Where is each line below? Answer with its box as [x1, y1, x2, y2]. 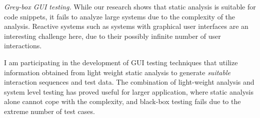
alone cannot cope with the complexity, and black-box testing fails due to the [4, 96, 241, 107]
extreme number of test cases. [4, 106, 95, 116]
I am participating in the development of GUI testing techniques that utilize [4, 57, 238, 67]
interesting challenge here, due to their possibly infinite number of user [4, 30, 221, 41]
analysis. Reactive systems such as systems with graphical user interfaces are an [4, 21, 248, 31]
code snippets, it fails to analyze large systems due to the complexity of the [4, 11, 235, 21]
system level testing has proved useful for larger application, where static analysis [4, 86, 253, 97]
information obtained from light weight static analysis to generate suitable [4, 67, 230, 77]
